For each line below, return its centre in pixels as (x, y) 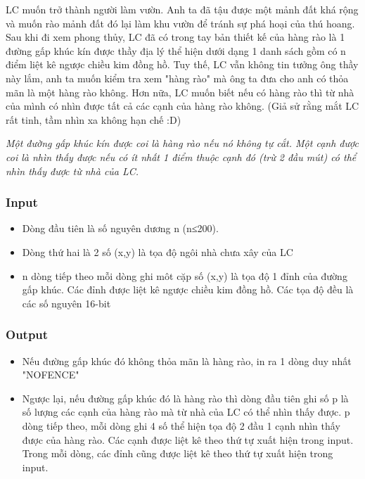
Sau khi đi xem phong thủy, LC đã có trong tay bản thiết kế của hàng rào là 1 (175, 37)
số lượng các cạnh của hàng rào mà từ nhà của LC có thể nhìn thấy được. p (186, 412)
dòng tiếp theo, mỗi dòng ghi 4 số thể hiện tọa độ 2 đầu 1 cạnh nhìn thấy (181, 425)
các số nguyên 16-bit (66, 303)
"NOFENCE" (51, 375)
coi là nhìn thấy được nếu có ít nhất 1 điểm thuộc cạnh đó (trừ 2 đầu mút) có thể (181, 157)
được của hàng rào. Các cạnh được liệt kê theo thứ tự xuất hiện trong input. (188, 439)
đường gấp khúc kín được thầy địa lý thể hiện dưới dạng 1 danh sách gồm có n (176, 50)
